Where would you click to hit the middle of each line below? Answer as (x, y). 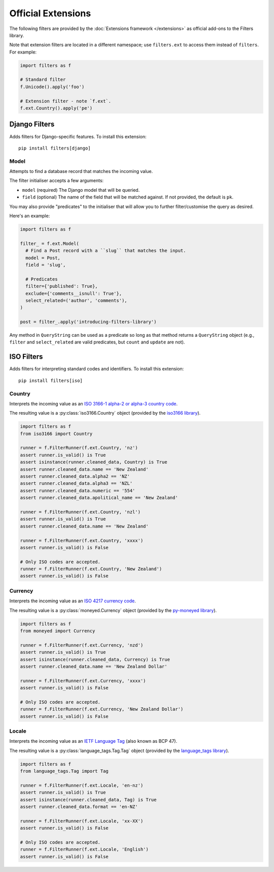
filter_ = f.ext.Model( (50, 243)
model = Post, (43, 258)
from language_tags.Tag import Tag (64, 771)
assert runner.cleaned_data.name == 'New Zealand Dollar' (94, 666)
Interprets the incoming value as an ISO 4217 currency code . (73, 601)
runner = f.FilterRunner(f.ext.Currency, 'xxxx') (83, 681)
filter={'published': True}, (62, 286)
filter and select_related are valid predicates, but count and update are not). (97, 342)
